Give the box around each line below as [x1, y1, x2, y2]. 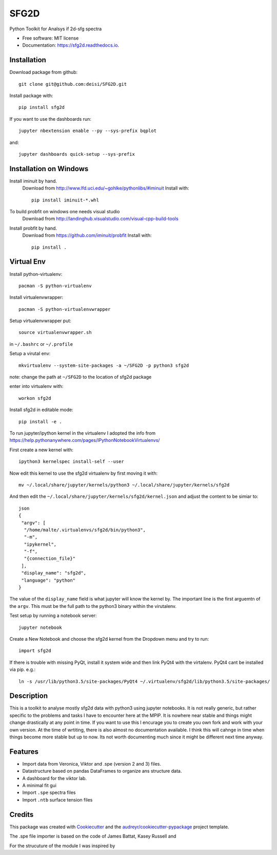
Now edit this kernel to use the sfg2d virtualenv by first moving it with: [9, 470, 158, 476]
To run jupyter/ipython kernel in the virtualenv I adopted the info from [9, 430, 156, 436]
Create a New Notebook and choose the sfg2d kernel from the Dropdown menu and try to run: [9, 636, 209, 642]
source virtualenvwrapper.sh [18, 329, 92, 336]
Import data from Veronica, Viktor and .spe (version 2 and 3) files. [22, 760, 162, 767]
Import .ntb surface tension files [22, 796, 93, 803]
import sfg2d [18, 648, 51, 654]
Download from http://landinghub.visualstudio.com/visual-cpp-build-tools [22, 216, 179, 222]
